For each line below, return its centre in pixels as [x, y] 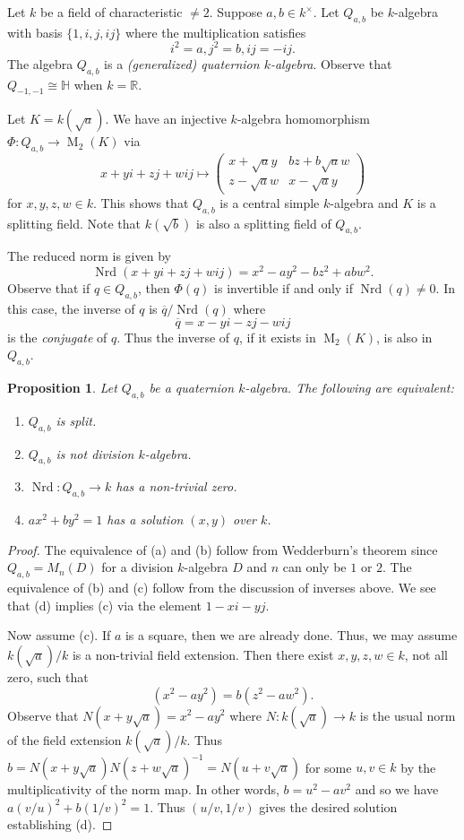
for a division [137, 567]
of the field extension [64, 739]
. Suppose [236, 12]
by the [418, 767]
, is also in [404, 337]
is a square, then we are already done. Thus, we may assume [291, 635]
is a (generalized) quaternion [182, 63]
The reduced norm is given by [89, 256]
